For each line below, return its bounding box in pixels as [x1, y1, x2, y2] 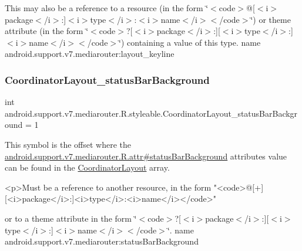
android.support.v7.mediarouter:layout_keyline [5, 48, 175, 60]
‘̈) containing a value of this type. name [119, 36, 261, 48]
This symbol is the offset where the [5, 138, 131, 150]
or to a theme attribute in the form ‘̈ [5, 212, 137, 224]
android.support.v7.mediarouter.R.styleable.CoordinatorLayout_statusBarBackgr [5, 107, 298, 119]
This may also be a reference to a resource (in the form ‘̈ [5, 2, 209, 13]
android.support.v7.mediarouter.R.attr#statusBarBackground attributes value [5, 150, 287, 162]
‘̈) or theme [250, 13, 291, 25]
